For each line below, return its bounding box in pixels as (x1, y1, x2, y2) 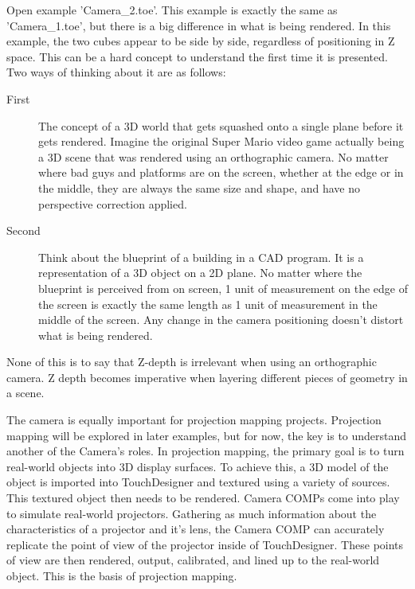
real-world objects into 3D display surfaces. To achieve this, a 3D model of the (6, 458, 389, 474)
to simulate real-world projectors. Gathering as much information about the (6, 505, 377, 521)
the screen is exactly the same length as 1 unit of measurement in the (38, 295, 378, 312)
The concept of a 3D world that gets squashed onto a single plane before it (38, 117, 404, 134)
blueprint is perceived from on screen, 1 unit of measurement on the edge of (38, 279, 408, 296)
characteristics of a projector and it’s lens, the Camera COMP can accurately (6, 521, 385, 537)
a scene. (6, 384, 45, 401)
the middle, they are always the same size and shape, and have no (38, 179, 360, 196)
